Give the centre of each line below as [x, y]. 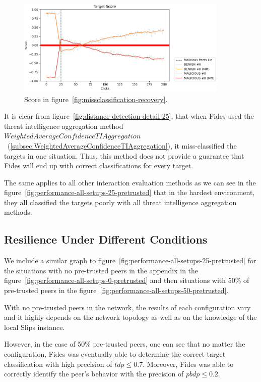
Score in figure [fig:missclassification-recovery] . [96, 99]
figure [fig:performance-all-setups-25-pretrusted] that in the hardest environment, [129, 192]
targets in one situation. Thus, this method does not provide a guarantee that [124, 155]
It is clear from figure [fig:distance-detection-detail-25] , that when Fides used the [129, 116]
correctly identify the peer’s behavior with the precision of [94, 374]
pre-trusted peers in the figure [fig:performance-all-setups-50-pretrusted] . [116, 290]
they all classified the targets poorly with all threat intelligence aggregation [120, 202]
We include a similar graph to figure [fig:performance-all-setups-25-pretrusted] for [130, 260]
